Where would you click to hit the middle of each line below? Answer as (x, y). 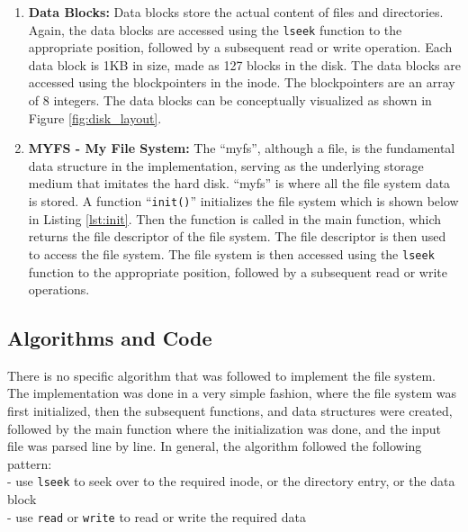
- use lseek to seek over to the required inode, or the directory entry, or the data (231, 481)
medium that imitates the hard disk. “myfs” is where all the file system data (239, 183)
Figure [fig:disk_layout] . (95, 117)
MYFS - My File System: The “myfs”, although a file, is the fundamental (242, 148)
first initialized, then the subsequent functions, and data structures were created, (230, 411)
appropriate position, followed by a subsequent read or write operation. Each (240, 47)
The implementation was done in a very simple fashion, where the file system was (232, 393)
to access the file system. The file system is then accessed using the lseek (231, 253)
